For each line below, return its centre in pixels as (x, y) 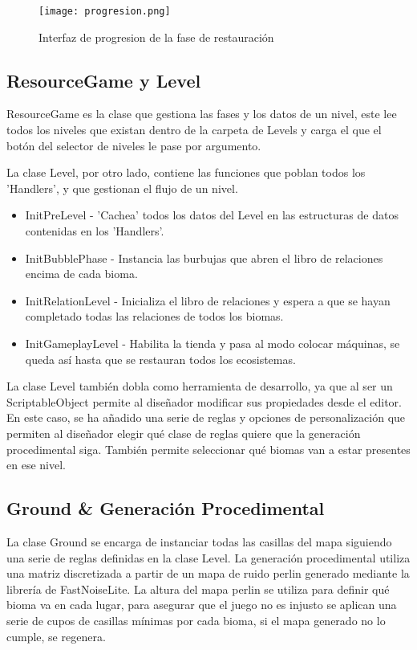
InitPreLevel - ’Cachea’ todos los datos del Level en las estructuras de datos (212, 215)
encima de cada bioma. (81, 274)
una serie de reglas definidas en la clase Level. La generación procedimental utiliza (208, 557)
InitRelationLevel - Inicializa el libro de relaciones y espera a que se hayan (208, 300)
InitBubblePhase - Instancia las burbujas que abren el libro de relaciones (204, 258)
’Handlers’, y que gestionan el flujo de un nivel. (122, 188)
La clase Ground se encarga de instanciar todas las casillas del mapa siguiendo (199, 541)
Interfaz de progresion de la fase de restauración (156, 37)
